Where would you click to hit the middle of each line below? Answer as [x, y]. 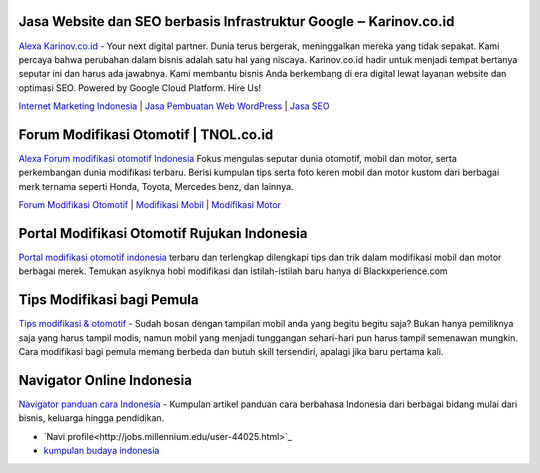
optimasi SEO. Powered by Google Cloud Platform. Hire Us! [140, 87]
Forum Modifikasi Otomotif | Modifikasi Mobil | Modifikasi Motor [150, 205]
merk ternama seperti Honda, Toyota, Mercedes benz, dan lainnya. [156, 186]
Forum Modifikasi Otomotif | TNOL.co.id [146, 134]
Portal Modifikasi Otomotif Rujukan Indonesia [163, 233]
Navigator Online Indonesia [105, 380]
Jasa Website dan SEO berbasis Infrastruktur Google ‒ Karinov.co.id [236, 21]
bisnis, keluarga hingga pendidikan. [91, 418]
